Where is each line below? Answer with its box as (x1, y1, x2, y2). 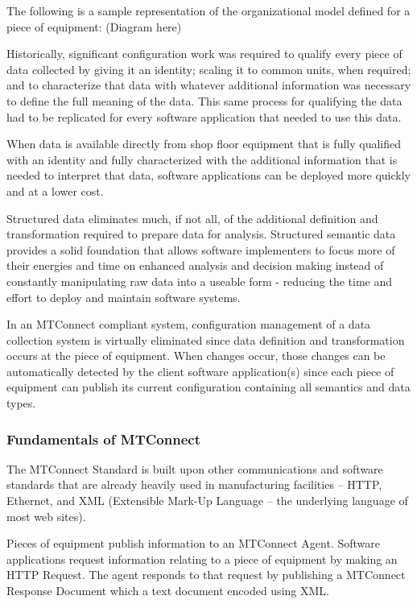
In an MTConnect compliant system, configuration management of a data (6, 316, 371, 333)
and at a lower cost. (6, 182, 104, 199)
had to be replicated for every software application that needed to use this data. (6, 108, 402, 125)
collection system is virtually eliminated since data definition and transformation (6, 331, 405, 348)
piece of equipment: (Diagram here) (6, 18, 182, 35)
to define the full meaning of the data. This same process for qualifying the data (6, 92, 403, 109)
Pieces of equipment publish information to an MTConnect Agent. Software (6, 535, 381, 552)
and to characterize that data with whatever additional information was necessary (6, 77, 411, 93)
